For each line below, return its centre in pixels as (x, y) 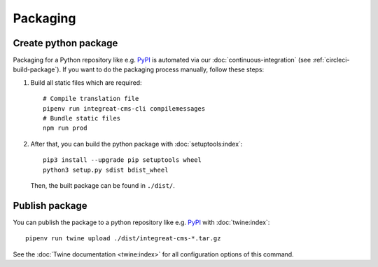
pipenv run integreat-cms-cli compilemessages (124, 108)
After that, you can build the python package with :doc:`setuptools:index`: (136, 144)
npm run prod (65, 128)
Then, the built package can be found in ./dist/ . (103, 185)
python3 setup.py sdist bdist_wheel (106, 170)
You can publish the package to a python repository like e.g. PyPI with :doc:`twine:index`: (141, 222)
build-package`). (37, 69)
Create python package (65, 43)
